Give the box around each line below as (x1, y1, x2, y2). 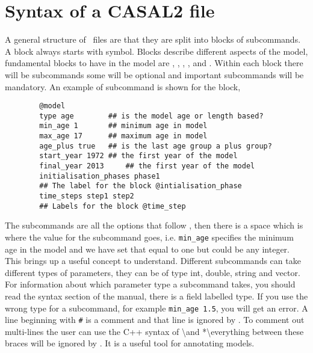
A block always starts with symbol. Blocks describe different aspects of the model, (5, 45, 308, 57)
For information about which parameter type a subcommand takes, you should (5, 278, 296, 290)
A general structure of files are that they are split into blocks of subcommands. (5, 33, 301, 46)
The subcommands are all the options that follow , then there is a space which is (5, 219, 303, 232)
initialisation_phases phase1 (39, 171, 160, 180)
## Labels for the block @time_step (39, 201, 186, 210)
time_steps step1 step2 (39, 192, 134, 200)
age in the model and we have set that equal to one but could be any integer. (5, 242, 290, 255)
